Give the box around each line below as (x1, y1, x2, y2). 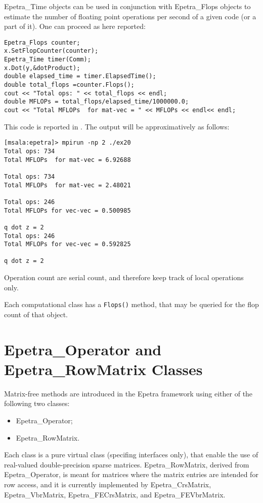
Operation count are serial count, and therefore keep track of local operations (4, 272, 244, 283)
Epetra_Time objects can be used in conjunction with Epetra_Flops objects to (4, 1, 251, 11)
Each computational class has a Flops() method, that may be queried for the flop (4, 299, 259, 310)
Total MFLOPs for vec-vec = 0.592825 (4, 241, 131, 248)
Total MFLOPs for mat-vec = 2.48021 (4, 181, 131, 189)
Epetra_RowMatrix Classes (4, 358, 203, 379)
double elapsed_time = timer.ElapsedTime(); (4, 73, 156, 80)
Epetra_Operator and (4, 339, 162, 359)
